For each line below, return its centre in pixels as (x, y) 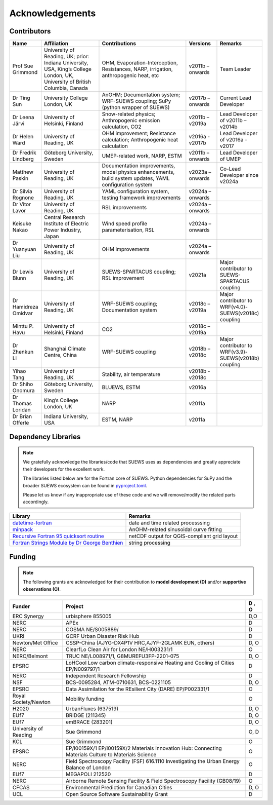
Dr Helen (23, 137)
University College (66, 98)
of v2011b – (233, 121)
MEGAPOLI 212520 (88, 774)
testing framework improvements (141, 198)
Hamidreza (25, 307)
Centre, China (60, 355)
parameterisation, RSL (128, 230)
